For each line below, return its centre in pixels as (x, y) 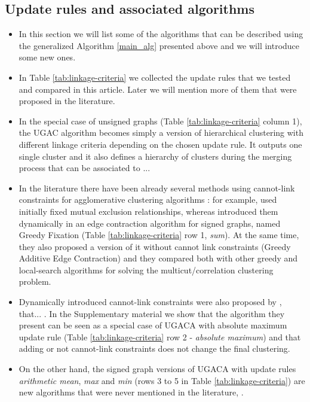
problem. (35, 281)
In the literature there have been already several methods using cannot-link (157, 188)
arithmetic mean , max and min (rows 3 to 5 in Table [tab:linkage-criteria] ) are (162, 380)
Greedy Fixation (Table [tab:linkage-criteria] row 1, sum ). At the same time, (159, 235)
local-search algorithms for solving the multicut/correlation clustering (146, 269)
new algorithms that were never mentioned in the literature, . (131, 392)
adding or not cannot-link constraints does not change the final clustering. (154, 348)
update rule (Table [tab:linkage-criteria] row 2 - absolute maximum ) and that (160, 336)
